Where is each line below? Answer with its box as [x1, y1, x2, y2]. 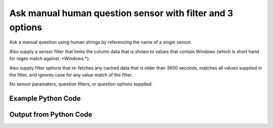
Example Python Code [9, 94, 81, 103]
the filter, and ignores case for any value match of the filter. [9, 72, 133, 78]
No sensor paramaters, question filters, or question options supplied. [9, 81, 153, 87]
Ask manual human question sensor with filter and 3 [9, 8, 234, 19]
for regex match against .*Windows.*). [9, 55, 90, 61]
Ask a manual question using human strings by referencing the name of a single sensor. [9, 39, 192, 45]
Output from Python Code [9, 110, 93, 119]
